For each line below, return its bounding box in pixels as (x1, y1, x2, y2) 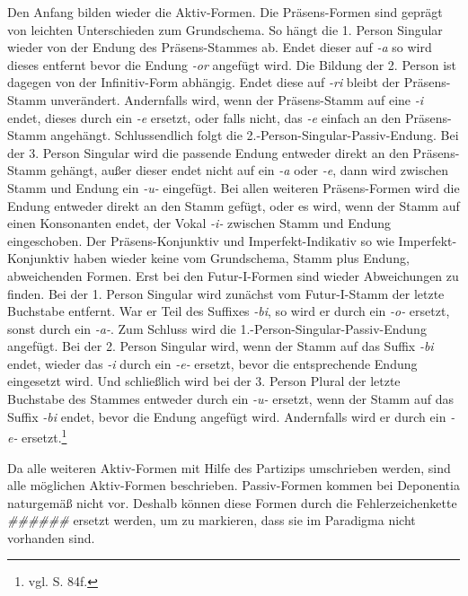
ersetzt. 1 (22, 425, 67, 446)
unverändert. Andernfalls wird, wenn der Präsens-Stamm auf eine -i (50, 90, 424, 109)
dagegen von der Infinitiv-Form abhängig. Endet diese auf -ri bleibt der (7, 73, 401, 92)
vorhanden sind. (7, 528, 95, 547)
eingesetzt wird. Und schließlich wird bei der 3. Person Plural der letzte (7, 372, 401, 390)
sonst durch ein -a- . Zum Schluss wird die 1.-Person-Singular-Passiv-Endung (7, 319, 427, 337)
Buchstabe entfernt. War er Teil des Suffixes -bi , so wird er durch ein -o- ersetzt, (7, 302, 450, 320)
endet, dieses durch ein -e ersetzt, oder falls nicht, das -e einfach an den (7, 108, 402, 127)
